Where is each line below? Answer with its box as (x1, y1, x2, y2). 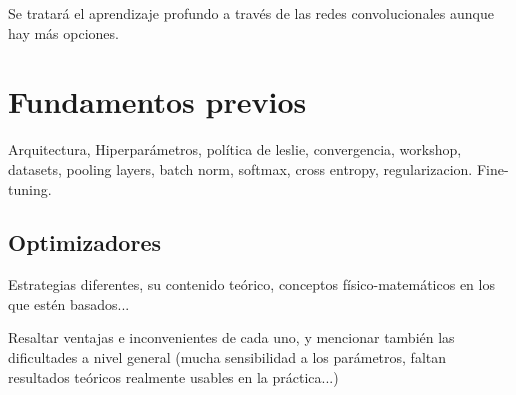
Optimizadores (8, 227, 161, 258)
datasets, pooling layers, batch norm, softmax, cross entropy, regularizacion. (8, 158, 473, 179)
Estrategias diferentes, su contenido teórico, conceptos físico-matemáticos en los (8, 274, 495, 295)
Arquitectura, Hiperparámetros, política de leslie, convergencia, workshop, (8, 139, 462, 160)
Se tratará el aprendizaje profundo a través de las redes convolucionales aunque (8, 3, 494, 23)
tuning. (8, 178, 52, 199)
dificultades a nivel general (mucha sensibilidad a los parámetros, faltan (8, 347, 447, 368)
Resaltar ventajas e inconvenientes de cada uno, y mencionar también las (8, 327, 455, 348)
